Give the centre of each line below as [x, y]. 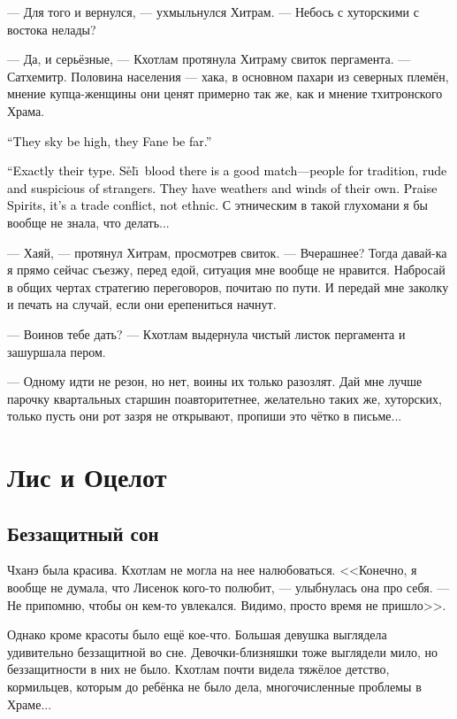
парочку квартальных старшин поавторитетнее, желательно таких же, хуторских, [225, 398]
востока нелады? [52, 29]
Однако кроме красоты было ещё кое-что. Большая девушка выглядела [197, 634]
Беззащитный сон [83, 533]
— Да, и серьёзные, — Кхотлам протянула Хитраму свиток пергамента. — [209, 59]
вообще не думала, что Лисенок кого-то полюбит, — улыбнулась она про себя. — [228, 588]
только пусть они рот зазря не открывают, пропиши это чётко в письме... [205, 416]
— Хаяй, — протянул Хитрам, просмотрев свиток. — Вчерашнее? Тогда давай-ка [227, 252]
